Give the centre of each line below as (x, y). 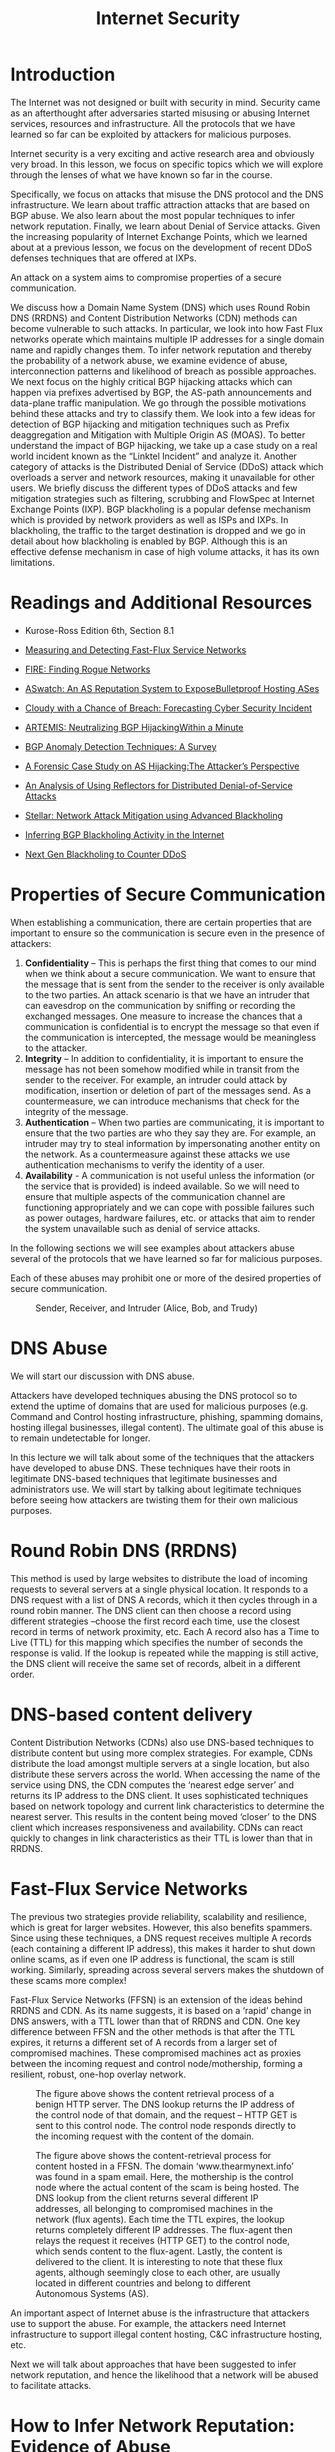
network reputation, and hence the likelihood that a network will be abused (164, 2374)
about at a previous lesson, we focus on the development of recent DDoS (161, 247)
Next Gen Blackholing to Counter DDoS (105, 854)
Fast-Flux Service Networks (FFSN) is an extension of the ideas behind (156, 1999)
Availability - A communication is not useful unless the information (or (169, 1175)
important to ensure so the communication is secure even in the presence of (167, 933)
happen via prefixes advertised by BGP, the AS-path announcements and (161, 392)
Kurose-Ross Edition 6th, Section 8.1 (99, 630)
